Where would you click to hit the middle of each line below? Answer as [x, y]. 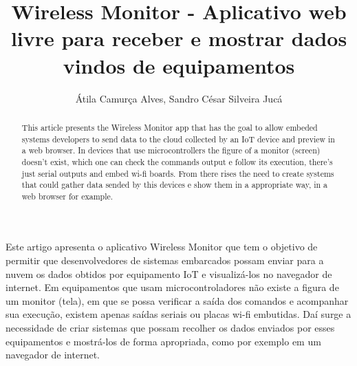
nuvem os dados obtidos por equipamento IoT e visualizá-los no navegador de [169, 273]
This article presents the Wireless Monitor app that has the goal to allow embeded [170, 127]
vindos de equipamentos [179, 65]
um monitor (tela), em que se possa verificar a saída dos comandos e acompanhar [177, 300]
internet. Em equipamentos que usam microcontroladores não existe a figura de [172, 287]
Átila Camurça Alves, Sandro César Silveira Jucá [179, 98]
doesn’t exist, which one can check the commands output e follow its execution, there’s [177, 161]
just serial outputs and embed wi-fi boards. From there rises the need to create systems [178, 173]
